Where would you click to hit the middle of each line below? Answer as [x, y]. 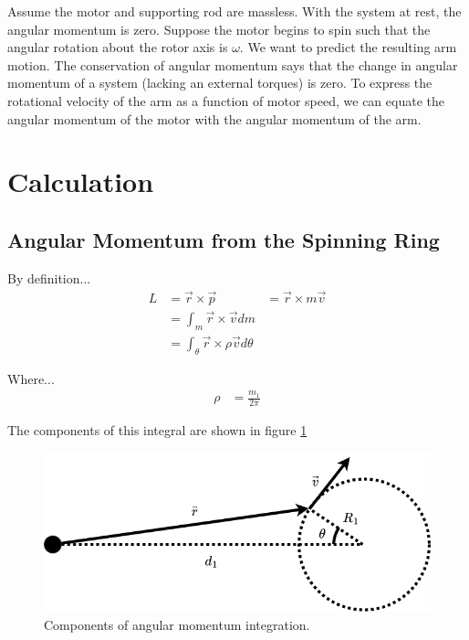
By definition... [49, 277]
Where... [31, 378]
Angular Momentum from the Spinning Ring [224, 239]
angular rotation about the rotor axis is [118, 47]
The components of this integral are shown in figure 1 [157, 429]
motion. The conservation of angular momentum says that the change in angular [233, 64]
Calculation [81, 181]
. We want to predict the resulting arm [348, 47]
